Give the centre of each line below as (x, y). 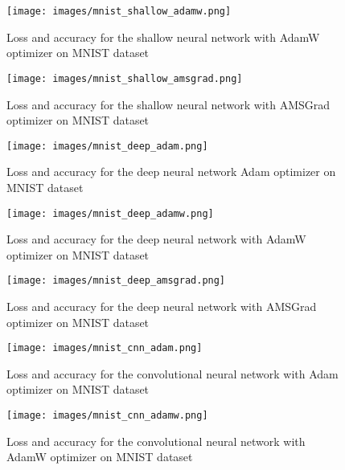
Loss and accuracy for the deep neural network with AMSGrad (162, 307)
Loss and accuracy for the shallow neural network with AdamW (163, 37)
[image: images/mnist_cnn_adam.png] (105, 348)
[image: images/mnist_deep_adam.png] (107, 146)
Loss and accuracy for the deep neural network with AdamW (156, 239)
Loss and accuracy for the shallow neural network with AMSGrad (168, 104)
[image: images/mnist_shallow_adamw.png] (119, 11)
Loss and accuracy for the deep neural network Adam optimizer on (171, 172)
